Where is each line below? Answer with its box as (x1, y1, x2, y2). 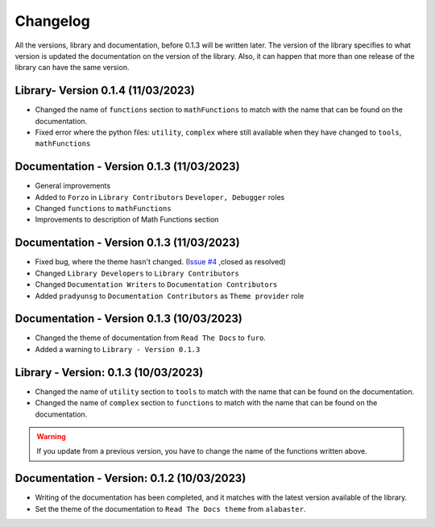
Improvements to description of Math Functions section (35, 214, 219, 225)
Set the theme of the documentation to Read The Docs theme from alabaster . (35, 504, 306, 513)
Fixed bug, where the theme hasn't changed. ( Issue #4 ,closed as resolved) (35, 257, 286, 267)
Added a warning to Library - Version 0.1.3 (35, 344, 201, 354)
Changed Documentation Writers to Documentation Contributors (35, 280, 278, 289)
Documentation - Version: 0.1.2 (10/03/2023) (14, 471, 246, 485)
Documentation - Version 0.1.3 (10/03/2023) (14, 312, 243, 326)
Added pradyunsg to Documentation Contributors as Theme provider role (35, 291, 304, 301)
